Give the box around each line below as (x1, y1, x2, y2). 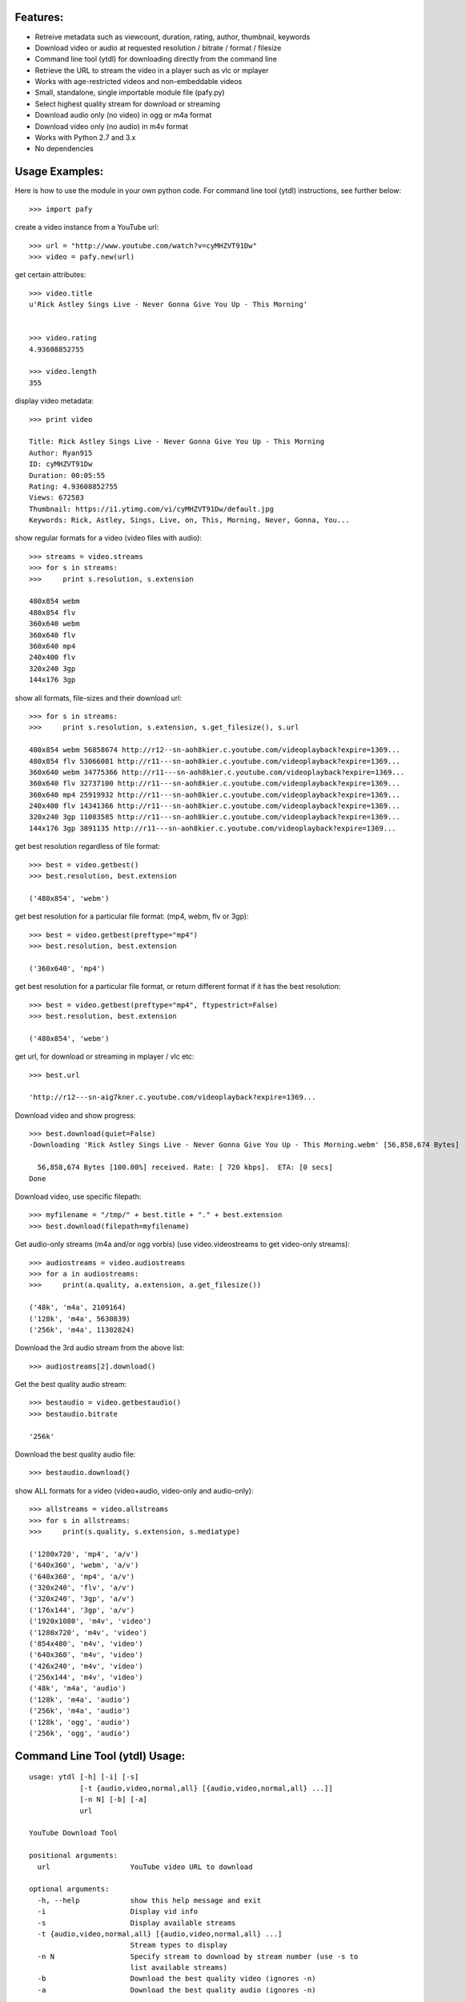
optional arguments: (29, 1884, 110, 1894)
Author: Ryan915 (29, 448, 93, 457)
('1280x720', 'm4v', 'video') (29, 1628, 148, 1637)
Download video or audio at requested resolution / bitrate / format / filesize (34, 42, 282, 52)
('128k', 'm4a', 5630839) (29, 1314, 131, 1323)
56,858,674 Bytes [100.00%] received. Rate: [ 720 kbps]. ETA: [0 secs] (37, 1163, 333, 1172)
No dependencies (34, 144, 94, 154)
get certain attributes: (14, 270, 86, 279)
